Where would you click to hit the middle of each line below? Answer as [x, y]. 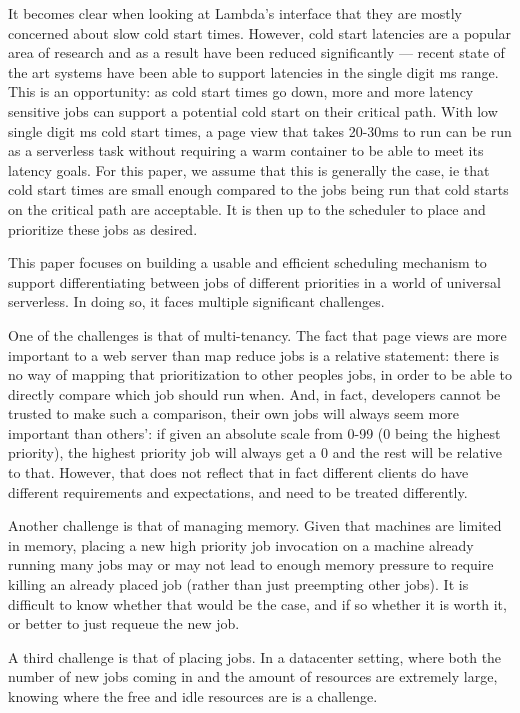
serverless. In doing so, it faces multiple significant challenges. [196, 301]
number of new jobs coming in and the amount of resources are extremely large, [253, 676]
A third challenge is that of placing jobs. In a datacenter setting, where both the [255, 656]
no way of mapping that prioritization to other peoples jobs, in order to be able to [260, 374]
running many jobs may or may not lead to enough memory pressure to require [251, 564]
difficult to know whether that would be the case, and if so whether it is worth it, [257, 603]
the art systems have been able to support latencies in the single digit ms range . [253, 71]
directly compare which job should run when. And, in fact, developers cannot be [254, 393]
